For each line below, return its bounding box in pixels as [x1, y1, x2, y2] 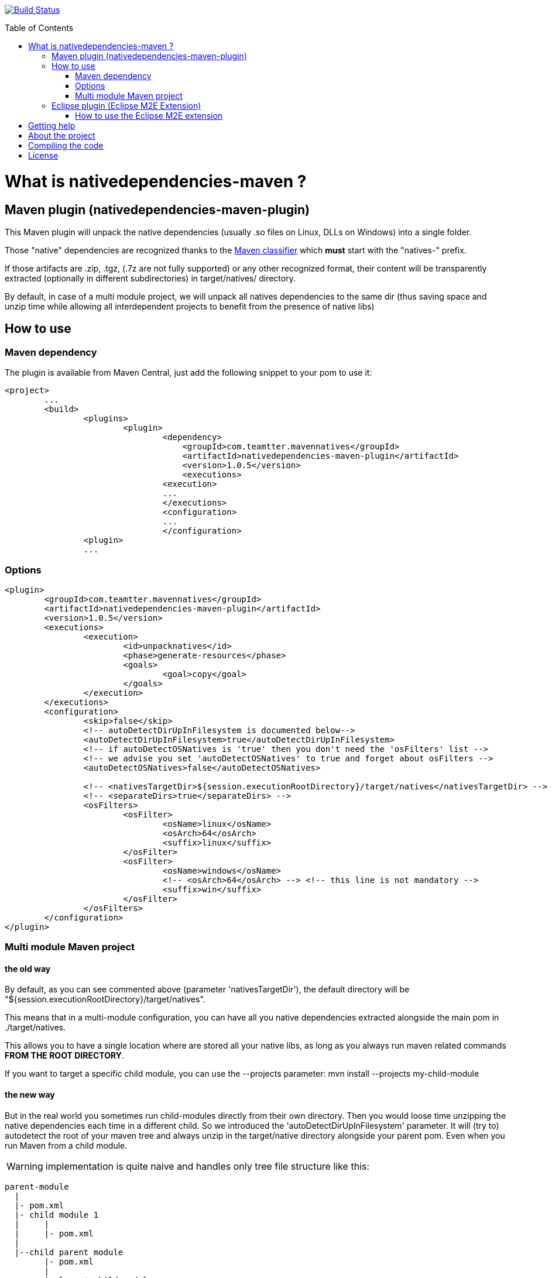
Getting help [28, 121, 76, 130]
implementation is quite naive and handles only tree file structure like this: [45, 1160, 370, 1172]
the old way [5, 963, 51, 974]
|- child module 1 [14, 1210, 99, 1219]
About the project [28, 130, 95, 140]
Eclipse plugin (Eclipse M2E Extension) [52, 101, 201, 111]
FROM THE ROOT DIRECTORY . [5, 1050, 125, 1061]
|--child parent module [14, 1247, 124, 1257]
